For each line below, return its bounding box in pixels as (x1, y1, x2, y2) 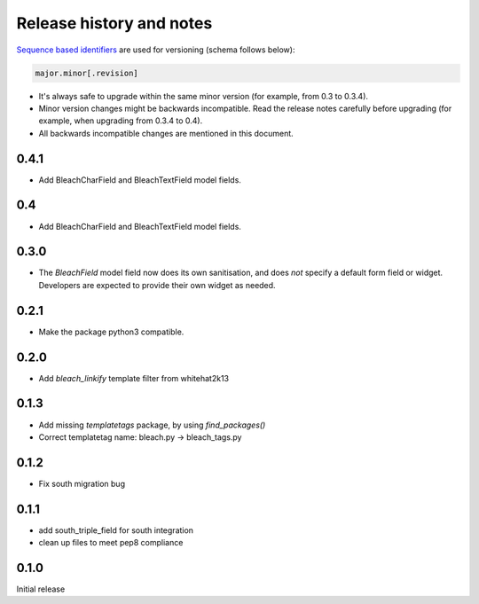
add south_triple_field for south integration (38, 524, 194, 536)
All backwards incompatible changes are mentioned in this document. (38, 128, 294, 138)
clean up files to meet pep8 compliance (38, 537, 184, 548)
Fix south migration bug (38, 478, 126, 489)
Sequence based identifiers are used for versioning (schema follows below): (16, 44, 295, 55)
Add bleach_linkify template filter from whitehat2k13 (38, 373, 230, 383)
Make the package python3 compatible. (38, 326, 185, 337)
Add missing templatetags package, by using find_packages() (38, 420, 266, 430)
